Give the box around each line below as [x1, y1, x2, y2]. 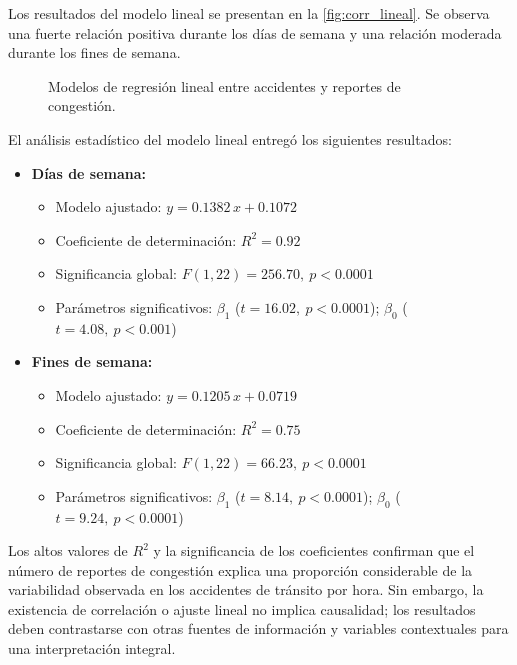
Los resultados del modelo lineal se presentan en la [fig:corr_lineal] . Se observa [8, 3, 490, 23]
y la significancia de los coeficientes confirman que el [153, 540, 475, 561]
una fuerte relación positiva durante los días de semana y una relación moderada [8, 22, 502, 43]
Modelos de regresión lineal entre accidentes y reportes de [48, 75, 401, 96]
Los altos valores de [8, 540, 128, 561]
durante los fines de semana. [8, 42, 181, 63]
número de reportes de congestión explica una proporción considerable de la [8, 559, 473, 580]
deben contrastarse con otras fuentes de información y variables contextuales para [8, 618, 509, 639]
